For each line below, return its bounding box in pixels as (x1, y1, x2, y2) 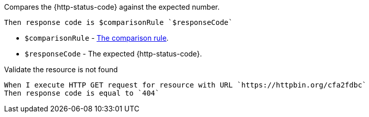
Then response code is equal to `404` (4, 89, 160, 97)
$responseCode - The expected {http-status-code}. (25, 49, 202, 58)
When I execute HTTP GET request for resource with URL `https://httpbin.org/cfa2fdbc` (4, 81, 367, 89)
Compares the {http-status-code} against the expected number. (4, 3, 220, 11)
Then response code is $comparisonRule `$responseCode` (4, 18, 233, 26)
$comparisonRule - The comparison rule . (25, 34, 169, 42)
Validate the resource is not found (4, 65, 118, 74)
